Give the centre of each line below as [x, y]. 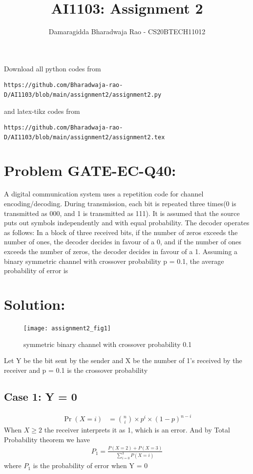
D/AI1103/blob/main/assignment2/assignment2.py [83, 95]
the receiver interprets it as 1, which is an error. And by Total [137, 430]
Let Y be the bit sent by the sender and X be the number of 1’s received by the [123, 360]
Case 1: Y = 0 [41, 396]
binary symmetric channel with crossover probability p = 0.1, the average [114, 261]
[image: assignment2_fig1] [67, 328]
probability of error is [36, 270]
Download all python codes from [53, 68]
